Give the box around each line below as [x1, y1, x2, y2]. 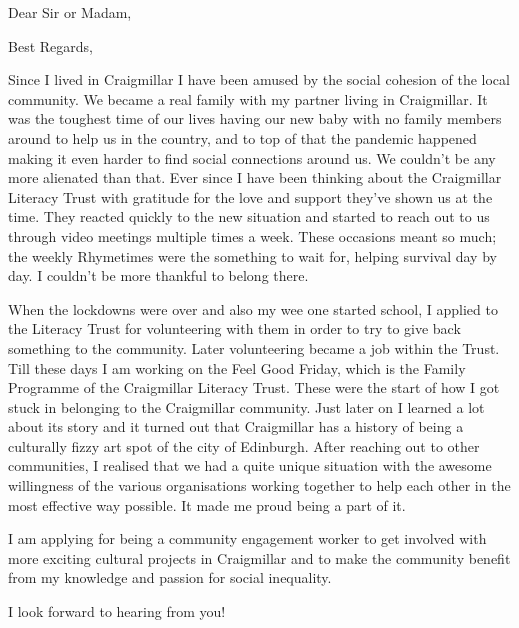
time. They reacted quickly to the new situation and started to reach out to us [8, 206, 490, 227]
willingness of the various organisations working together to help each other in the [8, 475, 511, 496]
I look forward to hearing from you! [8, 601, 226, 622]
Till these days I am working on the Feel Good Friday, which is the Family [8, 357, 466, 378]
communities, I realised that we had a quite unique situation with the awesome [8, 455, 492, 476]
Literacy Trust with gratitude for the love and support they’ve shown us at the [8, 186, 493, 207]
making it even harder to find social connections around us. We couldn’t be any [8, 147, 496, 168]
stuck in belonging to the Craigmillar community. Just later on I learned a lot [8, 396, 485, 417]
